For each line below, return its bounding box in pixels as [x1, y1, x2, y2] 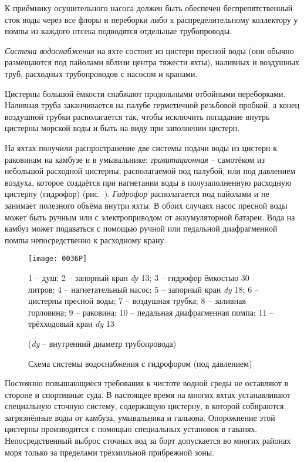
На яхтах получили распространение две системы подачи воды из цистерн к [5, 141, 278, 153]
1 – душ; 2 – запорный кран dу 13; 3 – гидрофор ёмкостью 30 [28, 271, 249, 283]
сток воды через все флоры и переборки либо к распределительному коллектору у [5, 13, 298, 25]
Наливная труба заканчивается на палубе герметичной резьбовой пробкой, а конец [5, 99, 300, 111]
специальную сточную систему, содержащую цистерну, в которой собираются [5, 400, 284, 412]
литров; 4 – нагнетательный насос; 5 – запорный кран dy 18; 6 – [28, 283, 259, 295]
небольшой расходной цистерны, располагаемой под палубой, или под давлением [5, 165, 296, 177]
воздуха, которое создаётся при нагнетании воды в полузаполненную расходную [5, 176, 292, 188]
